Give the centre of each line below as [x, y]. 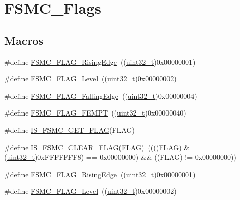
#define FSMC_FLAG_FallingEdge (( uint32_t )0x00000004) [101, 95]
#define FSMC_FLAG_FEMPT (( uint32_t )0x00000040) [95, 113]
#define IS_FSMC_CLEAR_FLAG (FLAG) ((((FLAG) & [97, 147]
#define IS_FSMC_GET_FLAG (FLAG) [69, 130]
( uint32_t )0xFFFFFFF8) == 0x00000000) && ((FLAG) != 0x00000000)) [120, 157]
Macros [24, 40]
